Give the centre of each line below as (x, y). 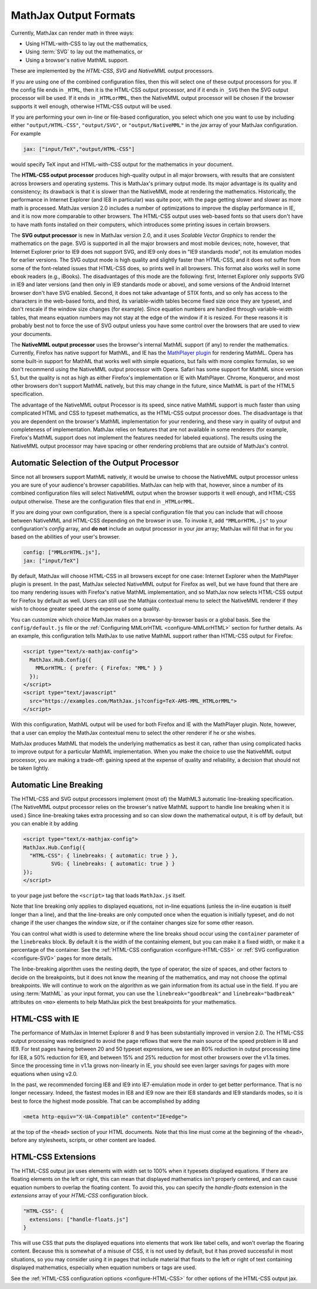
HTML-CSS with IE (45, 1018)
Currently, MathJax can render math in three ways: (72, 33)
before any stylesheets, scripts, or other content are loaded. (84, 1140)
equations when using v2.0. (44, 1074)
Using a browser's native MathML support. (77, 60)
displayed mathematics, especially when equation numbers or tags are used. (104, 1268)
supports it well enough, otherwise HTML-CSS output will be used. (92, 106)
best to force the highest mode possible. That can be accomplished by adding (105, 1101)
